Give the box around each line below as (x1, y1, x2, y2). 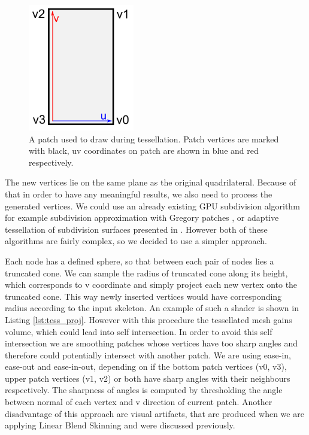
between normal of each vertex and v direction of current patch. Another (5, 396, 272, 408)
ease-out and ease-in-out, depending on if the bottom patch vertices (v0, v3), (5, 360, 287, 373)
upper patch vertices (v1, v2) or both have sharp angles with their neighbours (5, 372, 290, 384)
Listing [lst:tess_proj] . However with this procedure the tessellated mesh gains (5, 313, 292, 326)
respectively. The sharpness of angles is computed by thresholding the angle (5, 384, 283, 396)
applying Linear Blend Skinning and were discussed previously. (5, 419, 235, 431)
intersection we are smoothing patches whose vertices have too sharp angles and (5, 337, 298, 349)
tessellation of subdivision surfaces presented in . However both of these (5, 223, 268, 235)
